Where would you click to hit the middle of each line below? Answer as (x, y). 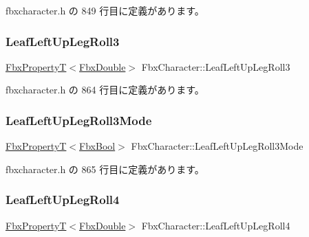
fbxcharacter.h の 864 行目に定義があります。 (105, 90)
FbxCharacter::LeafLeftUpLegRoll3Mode (217, 146)
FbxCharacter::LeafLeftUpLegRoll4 (216, 225)
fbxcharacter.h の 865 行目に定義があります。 (105, 169)
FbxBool (97, 146)
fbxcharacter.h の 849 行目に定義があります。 (105, 10)
